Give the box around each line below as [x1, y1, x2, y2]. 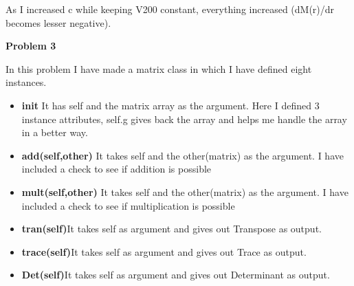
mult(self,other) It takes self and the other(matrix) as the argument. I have [21, 184, 349, 199]
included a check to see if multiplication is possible [21, 198, 235, 212]
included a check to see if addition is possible [21, 162, 212, 176]
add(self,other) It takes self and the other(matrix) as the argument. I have [21, 148, 344, 162]
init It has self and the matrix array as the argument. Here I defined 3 [21, 98, 320, 112]
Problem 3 [5, 38, 56, 53]
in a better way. [21, 125, 88, 140]
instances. [5, 75, 47, 89]
